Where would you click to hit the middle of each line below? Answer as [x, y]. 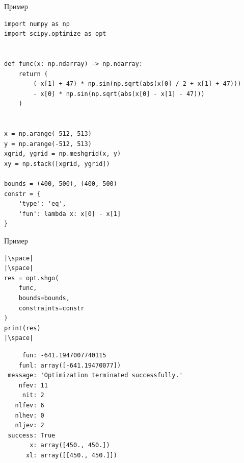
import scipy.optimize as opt [55, 34]
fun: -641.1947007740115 [64, 355]
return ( [33, 74]
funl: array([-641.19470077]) [70, 365]
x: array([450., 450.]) [70, 445]
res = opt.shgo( [32, 278]
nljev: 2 [30, 425]
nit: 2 [33, 395]
